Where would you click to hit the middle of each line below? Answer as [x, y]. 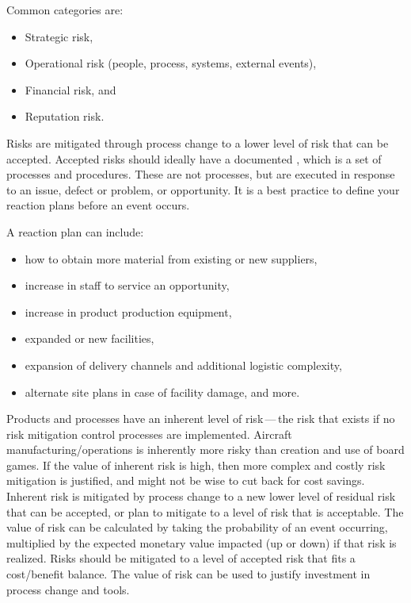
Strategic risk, [59, 36]
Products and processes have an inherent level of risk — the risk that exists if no [201, 419]
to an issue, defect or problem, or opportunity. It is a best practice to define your [203, 189]
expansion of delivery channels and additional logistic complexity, [183, 365]
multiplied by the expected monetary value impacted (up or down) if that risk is [202, 542]
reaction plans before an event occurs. [98, 205]
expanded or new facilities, [89, 338]
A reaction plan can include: [75, 231]
